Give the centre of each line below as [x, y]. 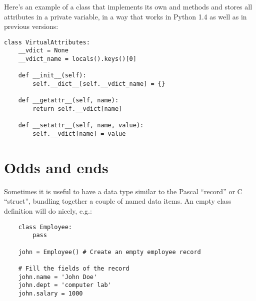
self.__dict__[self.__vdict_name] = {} [99, 84]
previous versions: [31, 26]
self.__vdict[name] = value [79, 134]
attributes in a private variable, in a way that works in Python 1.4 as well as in [125, 16]
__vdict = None [43, 51]
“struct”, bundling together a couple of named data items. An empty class [118, 201]
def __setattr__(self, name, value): [81, 126]
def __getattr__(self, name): [68, 101]
